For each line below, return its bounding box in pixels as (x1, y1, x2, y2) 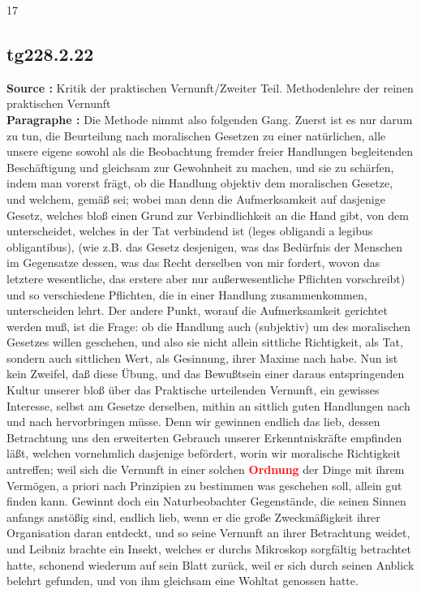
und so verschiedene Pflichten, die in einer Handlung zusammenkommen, (6, 286, 367, 303)
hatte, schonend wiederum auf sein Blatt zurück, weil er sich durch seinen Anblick (6, 556, 415, 573)
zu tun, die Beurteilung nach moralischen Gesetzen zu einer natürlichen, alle (6, 127, 386, 144)
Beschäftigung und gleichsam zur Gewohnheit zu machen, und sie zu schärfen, (6, 158, 394, 175)
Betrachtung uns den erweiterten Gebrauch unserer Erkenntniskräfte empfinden (6, 428, 402, 445)
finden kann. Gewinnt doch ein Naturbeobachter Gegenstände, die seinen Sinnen (6, 493, 406, 510)
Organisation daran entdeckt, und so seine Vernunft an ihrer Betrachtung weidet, (6, 524, 410, 541)
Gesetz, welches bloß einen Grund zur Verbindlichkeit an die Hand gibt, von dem (6, 206, 409, 223)
